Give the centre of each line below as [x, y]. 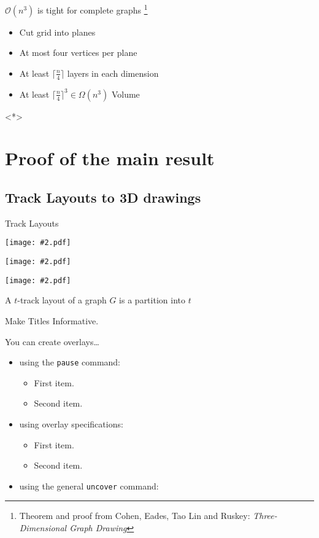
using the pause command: [70, 362]
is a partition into [152, 300]
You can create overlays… [52, 341]
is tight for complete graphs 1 [93, 9]
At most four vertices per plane [78, 53]
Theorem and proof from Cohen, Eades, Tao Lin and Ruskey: [135, 516]
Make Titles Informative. [52, 321]
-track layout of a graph [62, 300]
